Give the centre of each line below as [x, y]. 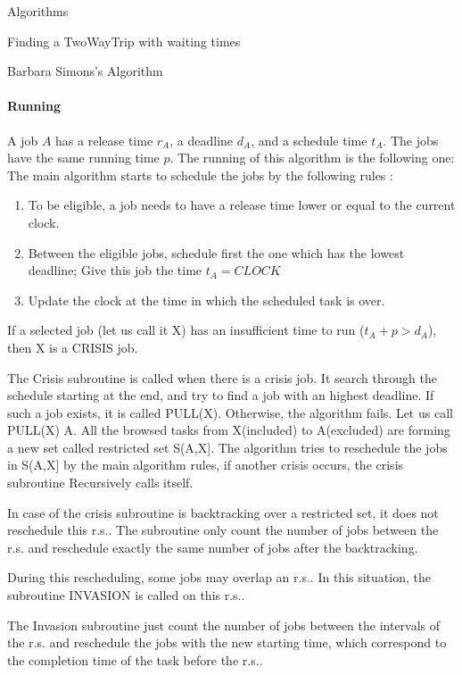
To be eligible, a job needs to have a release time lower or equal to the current [242, 205]
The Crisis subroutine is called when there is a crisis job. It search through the [222, 377]
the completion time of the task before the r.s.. [135, 659]
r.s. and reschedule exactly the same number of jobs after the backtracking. [213, 547]
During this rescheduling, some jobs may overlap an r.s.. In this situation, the [219, 577]
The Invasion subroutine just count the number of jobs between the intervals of [224, 625]
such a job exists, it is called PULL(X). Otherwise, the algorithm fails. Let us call [230, 412]
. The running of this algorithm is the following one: [312, 158]
